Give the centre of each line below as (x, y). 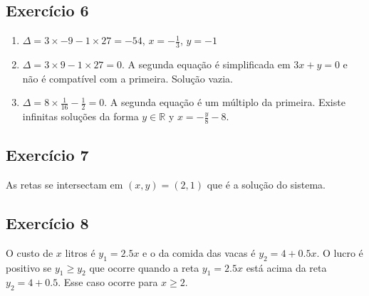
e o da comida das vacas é (199, 252)
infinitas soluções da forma (80, 116)
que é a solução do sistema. (266, 185)
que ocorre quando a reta (144, 267)
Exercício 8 (47, 223)
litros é (80, 252)
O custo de (30, 252)
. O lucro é (340, 252)
